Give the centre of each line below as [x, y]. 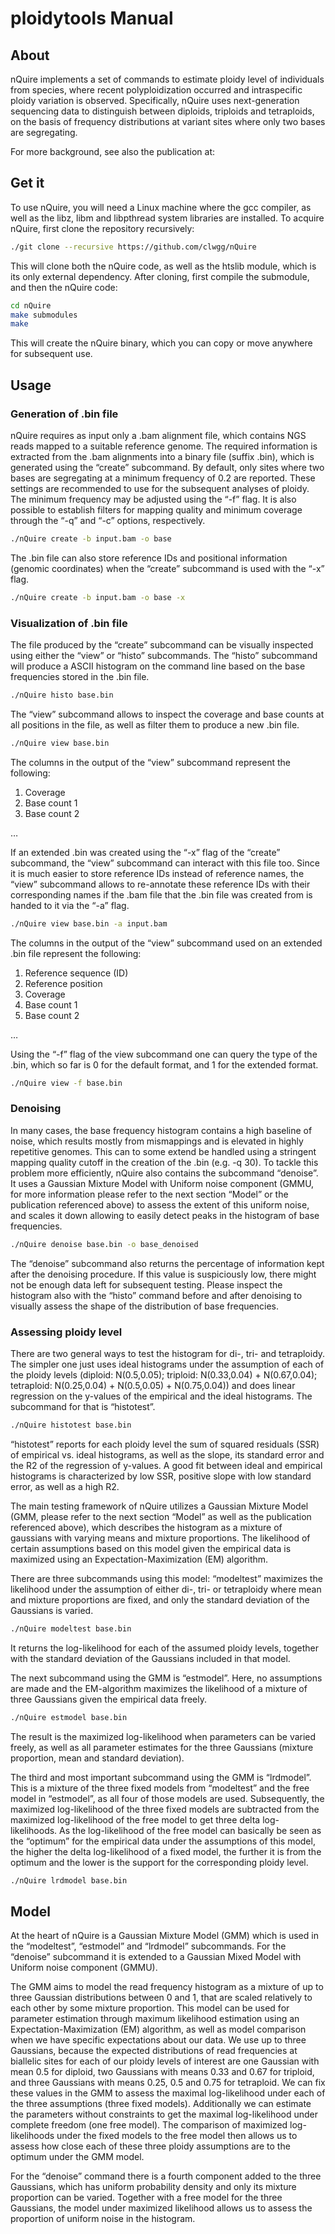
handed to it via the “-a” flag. [70, 905]
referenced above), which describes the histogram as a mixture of [146, 1527]
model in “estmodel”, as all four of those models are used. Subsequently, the [167, 1798]
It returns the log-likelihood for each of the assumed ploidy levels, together [165, 1648]
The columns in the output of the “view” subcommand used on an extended [166, 943]
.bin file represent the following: [76, 953]
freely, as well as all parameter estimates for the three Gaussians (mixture [162, 1747]
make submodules [44, 315]
